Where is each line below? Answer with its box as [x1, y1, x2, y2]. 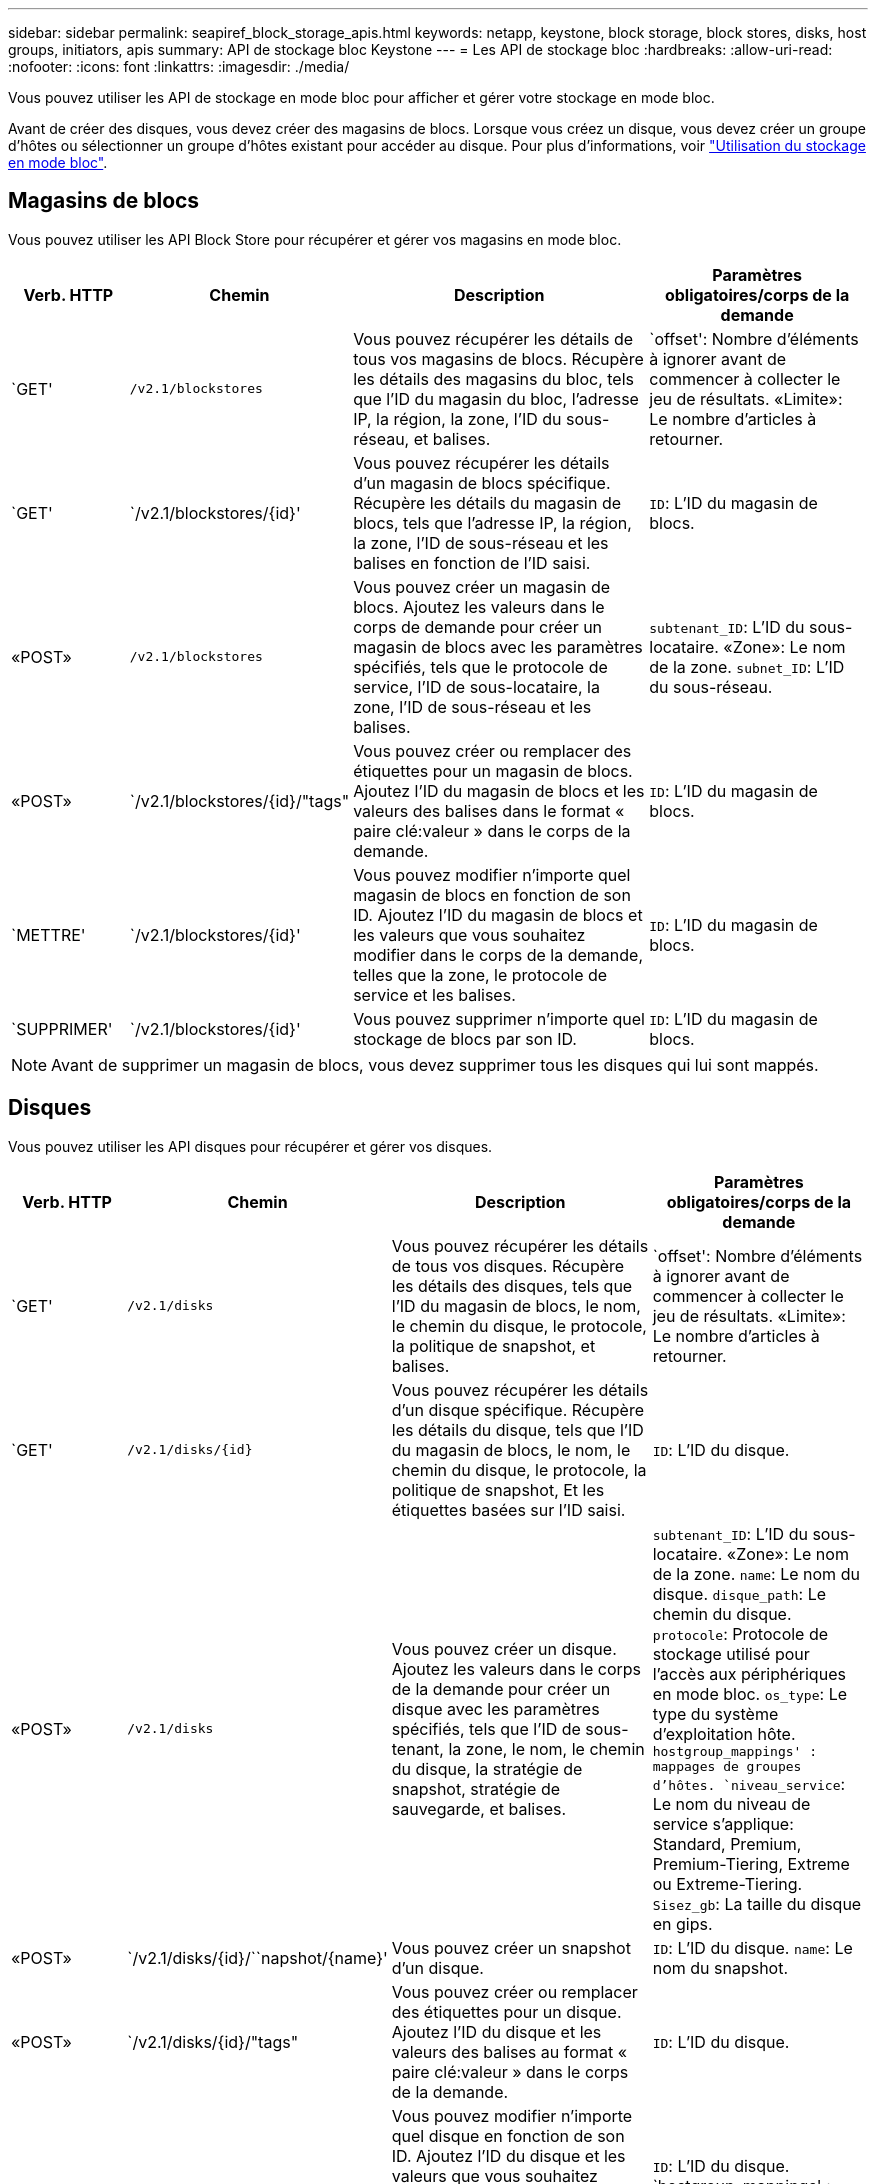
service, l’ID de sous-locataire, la [353, 676, 600, 697]
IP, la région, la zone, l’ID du [353, 408, 562, 429]
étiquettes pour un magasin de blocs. [353, 760, 633, 781]
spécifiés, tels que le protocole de [353, 656, 608, 677]
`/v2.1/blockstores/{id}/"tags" [129, 790, 350, 811]
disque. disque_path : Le [652, 1583, 827, 1604]
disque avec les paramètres [391, 1698, 600, 1719]
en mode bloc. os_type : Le [652, 1683, 847, 1704]
